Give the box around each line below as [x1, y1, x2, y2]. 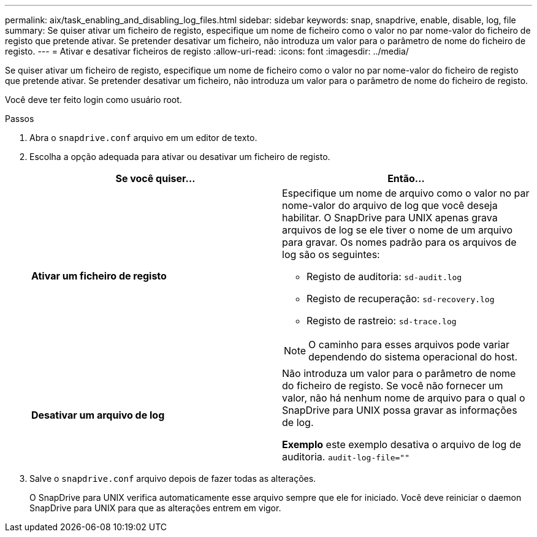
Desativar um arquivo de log [31, 409, 165, 421]
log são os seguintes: [282, 248, 380, 261]
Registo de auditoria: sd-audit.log [307, 270, 462, 283]
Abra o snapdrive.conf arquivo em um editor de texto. [29, 132, 257, 143]
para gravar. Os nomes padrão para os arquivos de [282, 236, 517, 248]
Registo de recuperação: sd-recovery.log [307, 292, 495, 305]
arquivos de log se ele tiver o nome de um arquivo [282, 224, 513, 236]
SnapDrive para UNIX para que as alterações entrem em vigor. [29, 503, 281, 513]
